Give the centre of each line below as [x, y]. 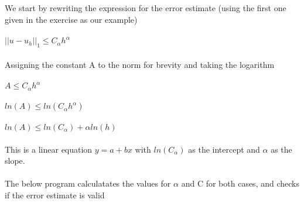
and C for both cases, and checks [240, 183]
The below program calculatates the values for [88, 183]
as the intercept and [224, 149]
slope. [15, 161]
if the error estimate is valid [55, 195]
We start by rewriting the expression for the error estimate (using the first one [146, 8]
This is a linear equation [49, 149]
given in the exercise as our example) [71, 19]
